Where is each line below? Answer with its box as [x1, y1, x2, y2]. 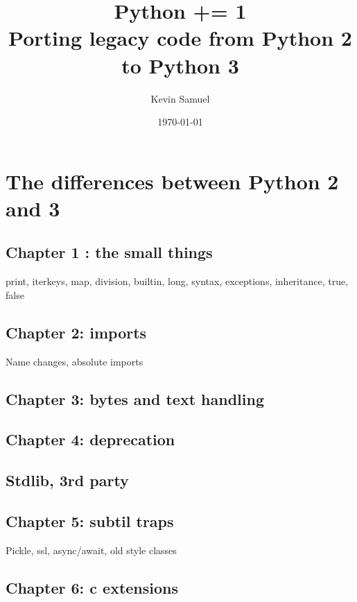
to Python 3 [121, 51, 239, 79]
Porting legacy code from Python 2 [8, 24, 352, 52]
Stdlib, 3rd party [6, 470, 129, 491]
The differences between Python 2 [6, 166, 339, 195]
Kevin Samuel [150, 91, 210, 105]
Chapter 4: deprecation [6, 429, 175, 450]
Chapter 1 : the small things [6, 241, 213, 263]
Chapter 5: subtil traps [6, 510, 174, 531]
